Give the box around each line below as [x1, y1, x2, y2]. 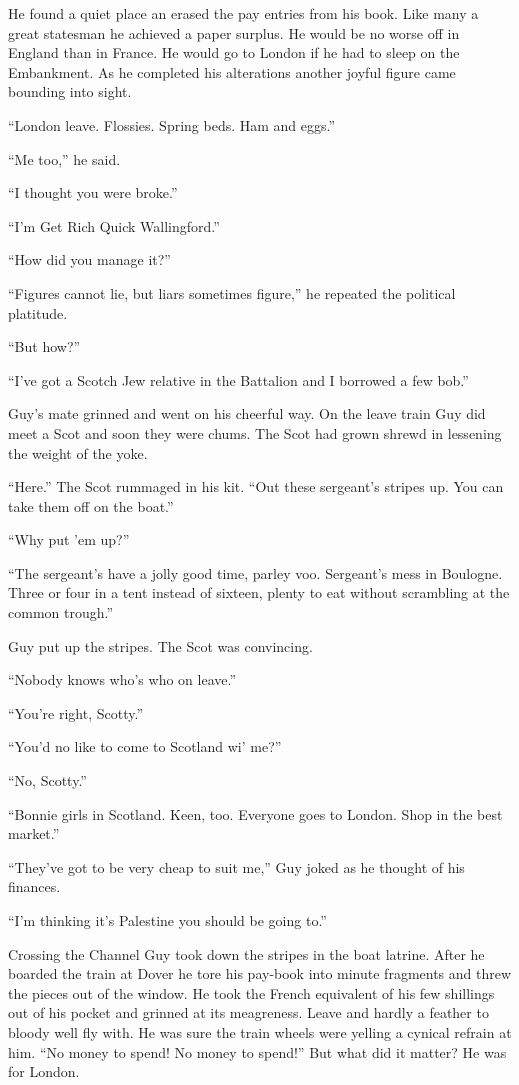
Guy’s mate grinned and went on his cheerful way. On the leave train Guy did [8, 403, 486, 424]
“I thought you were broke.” [8, 182, 178, 203]
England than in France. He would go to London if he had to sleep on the [8, 42, 460, 63]
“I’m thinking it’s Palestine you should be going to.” [8, 910, 327, 930]
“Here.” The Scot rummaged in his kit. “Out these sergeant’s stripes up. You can [8, 476, 504, 497]
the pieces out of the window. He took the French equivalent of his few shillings [8, 982, 495, 1003]
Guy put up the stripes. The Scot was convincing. [8, 635, 313, 656]
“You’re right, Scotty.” [8, 702, 144, 723]
